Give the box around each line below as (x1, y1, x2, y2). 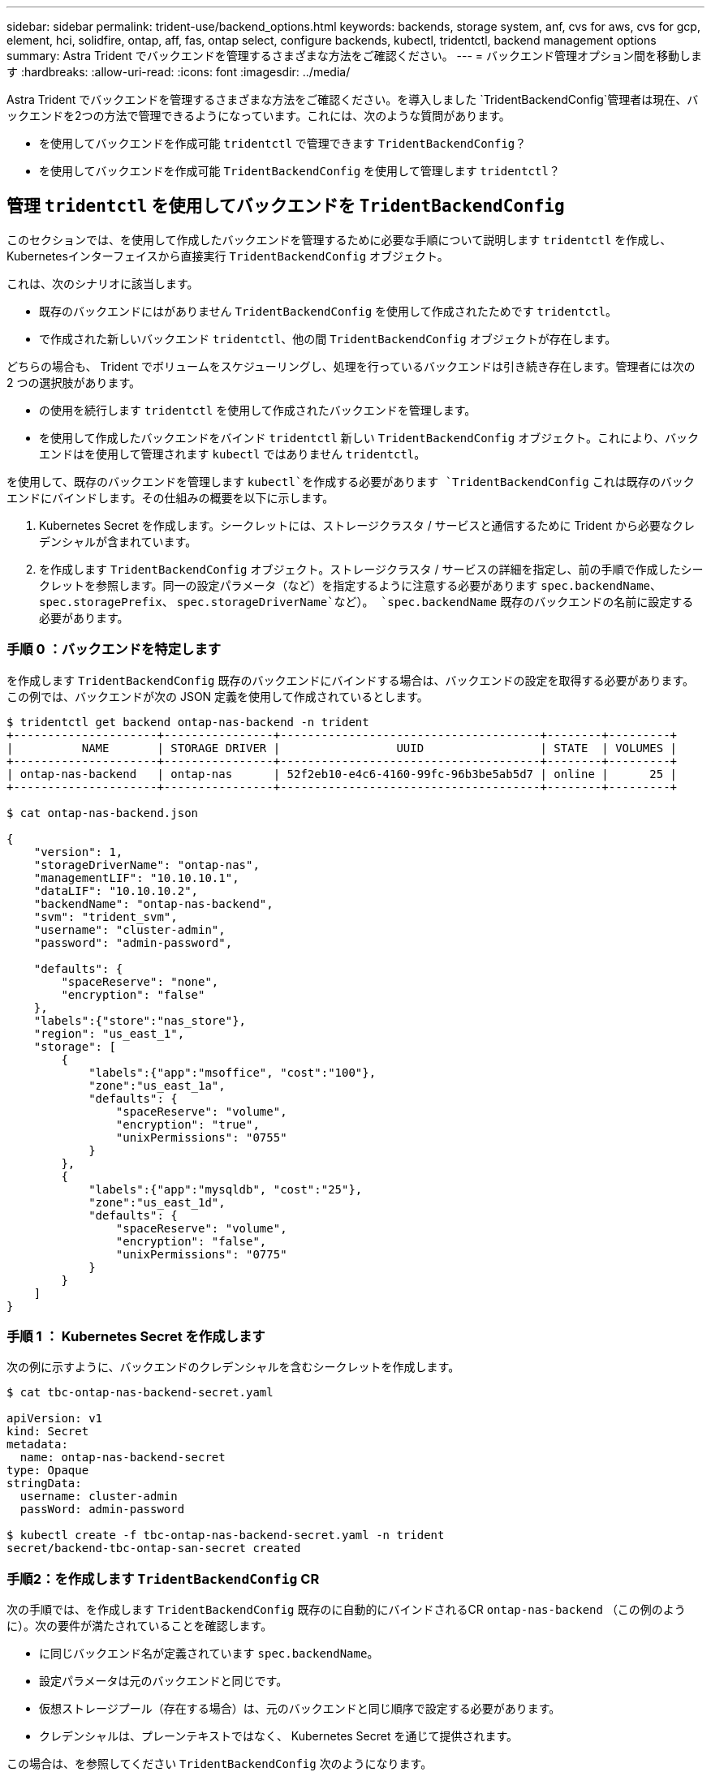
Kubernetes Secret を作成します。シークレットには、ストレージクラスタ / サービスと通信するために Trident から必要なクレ (39, 518, 696, 532)
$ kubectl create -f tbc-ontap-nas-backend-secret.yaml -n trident (6, 1529, 445, 1542)
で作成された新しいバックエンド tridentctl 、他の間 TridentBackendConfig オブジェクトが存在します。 (39, 331, 617, 346)
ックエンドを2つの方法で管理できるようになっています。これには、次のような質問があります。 (6, 109, 511, 123)
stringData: (6, 1477, 82, 1490)
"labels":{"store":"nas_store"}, (33, 1013, 247, 1027)
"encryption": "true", (115, 1117, 260, 1131)
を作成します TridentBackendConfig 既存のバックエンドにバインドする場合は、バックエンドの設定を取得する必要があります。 (6, 673, 695, 687)
